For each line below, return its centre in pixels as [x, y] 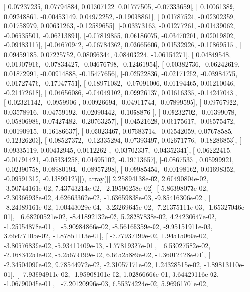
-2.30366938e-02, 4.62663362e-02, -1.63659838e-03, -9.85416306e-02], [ [107, 197]
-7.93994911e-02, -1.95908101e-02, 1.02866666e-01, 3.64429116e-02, [120, 274]
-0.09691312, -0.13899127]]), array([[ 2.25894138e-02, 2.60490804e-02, [106, 178]
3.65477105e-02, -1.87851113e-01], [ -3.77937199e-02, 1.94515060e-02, [106, 236]
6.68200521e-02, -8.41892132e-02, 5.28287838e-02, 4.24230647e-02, [119, 217]
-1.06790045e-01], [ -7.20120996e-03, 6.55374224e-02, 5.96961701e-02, [106, 283]
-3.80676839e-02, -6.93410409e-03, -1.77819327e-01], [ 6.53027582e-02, [107, 245]
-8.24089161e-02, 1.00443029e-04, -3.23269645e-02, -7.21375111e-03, [104, 207]
